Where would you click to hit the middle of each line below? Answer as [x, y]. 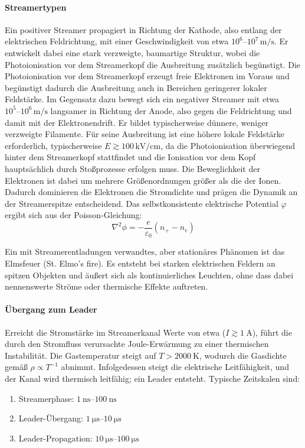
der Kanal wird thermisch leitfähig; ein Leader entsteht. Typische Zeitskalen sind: [152, 378]
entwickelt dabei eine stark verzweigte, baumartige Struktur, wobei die [132, 52]
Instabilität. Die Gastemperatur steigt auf [81, 355]
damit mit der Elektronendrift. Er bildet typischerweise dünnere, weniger [137, 122]
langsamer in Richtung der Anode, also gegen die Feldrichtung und [171, 110]
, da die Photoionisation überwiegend [228, 145]
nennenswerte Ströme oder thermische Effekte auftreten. [106, 286]
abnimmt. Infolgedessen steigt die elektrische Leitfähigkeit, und [175, 367]
